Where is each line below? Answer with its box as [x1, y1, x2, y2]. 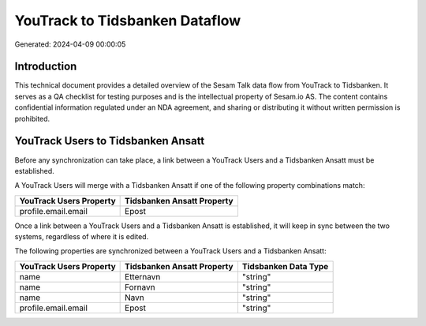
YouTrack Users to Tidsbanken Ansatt [14, 134, 205, 148]
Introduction [14, 60, 77, 73]
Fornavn [125, 281, 155, 292]
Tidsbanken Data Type [241, 260, 329, 272]
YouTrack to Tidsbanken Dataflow [14, 12, 241, 29]
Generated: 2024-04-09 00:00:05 [14, 39, 126, 49]
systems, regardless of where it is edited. [14, 232, 149, 242]
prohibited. [14, 114, 50, 123]
